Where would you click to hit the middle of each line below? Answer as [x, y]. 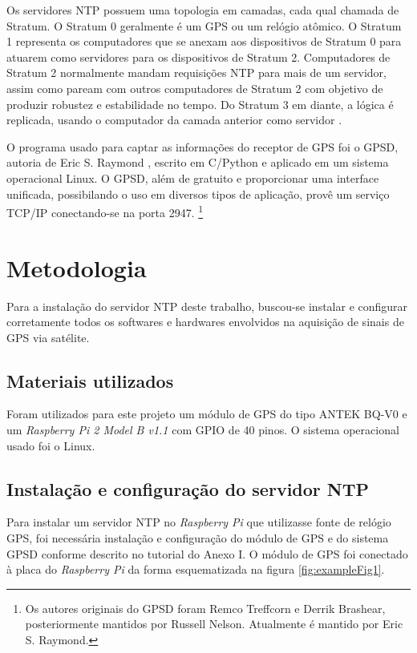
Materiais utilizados [90, 380]
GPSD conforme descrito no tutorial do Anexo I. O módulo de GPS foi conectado [207, 553]
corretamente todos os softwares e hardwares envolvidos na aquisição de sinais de [205, 322]
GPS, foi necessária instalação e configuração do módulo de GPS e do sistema [198, 538]
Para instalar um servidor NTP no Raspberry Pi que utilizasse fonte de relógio [199, 522]
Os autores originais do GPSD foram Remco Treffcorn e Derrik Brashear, [205, 608]
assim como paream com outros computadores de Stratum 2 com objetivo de [195, 88]
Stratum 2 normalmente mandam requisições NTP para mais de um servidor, [196, 73]
